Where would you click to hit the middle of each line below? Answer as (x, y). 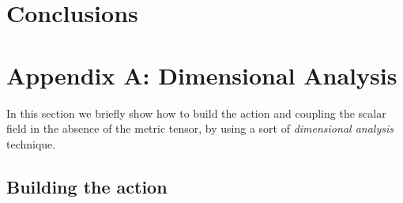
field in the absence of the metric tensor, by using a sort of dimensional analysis (200, 128)
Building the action (87, 186)
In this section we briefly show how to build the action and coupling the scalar (196, 113)
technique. (31, 143)
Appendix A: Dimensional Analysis (202, 75)
